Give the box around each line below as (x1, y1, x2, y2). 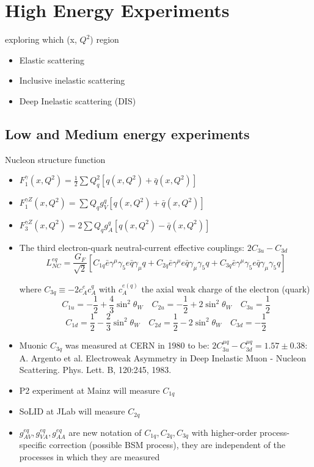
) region (90, 33, 119, 46)
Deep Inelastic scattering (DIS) (19, 94, 136, 107)
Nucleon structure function (5, 153, 106, 165)
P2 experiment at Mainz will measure (19, 383, 160, 396)
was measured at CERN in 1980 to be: (65, 339, 210, 352)
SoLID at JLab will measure (19, 405, 125, 418)
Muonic (19, 339, 48, 352)
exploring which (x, (5, 33, 77, 46)
